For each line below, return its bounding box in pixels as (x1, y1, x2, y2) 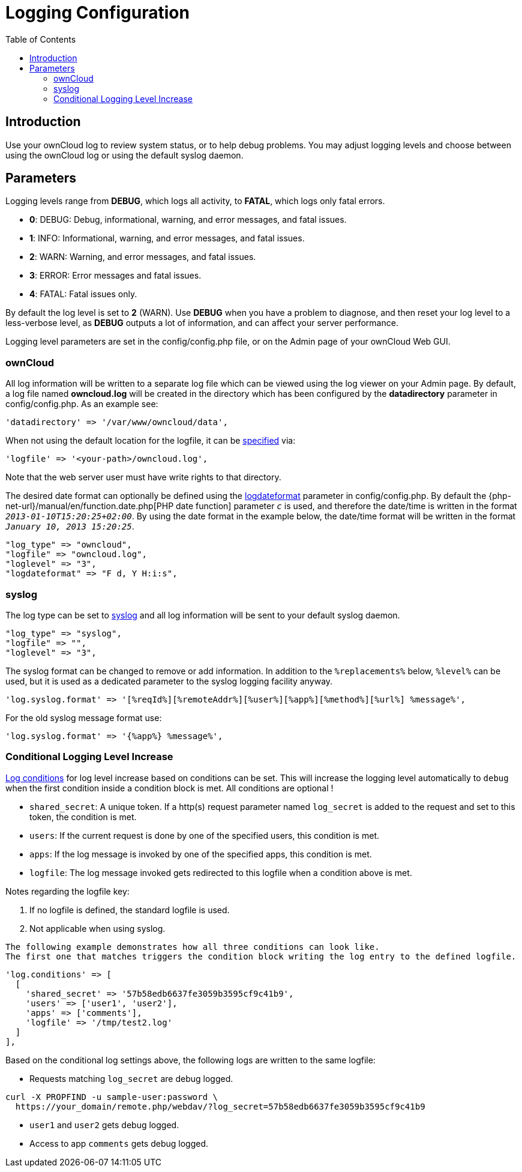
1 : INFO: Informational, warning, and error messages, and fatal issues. (29, 233, 305, 244)
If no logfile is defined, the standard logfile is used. (29, 904, 230, 915)
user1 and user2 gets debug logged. (29, 1119, 179, 1130)
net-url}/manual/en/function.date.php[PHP (5, 501, 174, 512)
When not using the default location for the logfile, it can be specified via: (5, 435, 296, 446)
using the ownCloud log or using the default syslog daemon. (5, 150, 244, 160)
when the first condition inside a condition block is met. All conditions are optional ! (5, 782, 334, 793)
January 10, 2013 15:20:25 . (5, 521, 134, 532)
